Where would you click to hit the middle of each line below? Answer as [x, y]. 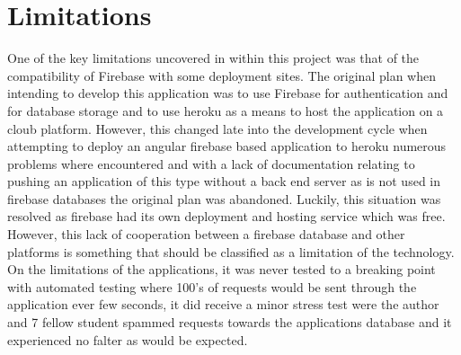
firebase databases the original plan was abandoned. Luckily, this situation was [224, 198]
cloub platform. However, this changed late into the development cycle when [217, 128]
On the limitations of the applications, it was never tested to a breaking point [222, 269]
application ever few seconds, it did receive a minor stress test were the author [223, 304]
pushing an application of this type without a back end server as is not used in [224, 181]
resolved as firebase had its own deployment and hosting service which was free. [226, 216]
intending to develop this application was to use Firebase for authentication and [228, 93]
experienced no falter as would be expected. [128, 339]
